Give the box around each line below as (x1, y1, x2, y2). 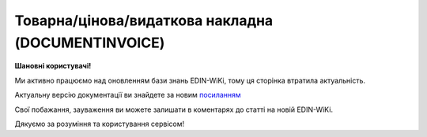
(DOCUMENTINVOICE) (14, 34, 165, 51)
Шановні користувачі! (14, 61, 92, 71)
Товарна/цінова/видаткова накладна (14, 12, 274, 29)
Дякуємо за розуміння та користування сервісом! (14, 119, 185, 128)
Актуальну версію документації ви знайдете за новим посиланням (14, 91, 241, 100)
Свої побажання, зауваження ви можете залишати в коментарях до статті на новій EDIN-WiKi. (14, 105, 334, 114)
